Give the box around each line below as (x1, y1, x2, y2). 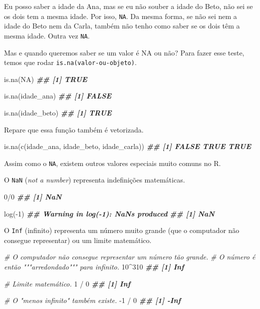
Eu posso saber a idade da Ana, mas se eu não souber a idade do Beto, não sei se (4, 1, 253, 11)
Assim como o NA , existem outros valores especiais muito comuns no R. (4, 157, 221, 168)
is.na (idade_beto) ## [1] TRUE (4, 107, 112, 117)
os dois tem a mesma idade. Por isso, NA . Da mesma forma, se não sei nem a (4, 10, 237, 21)
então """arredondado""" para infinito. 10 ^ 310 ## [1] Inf (4, 261, 184, 272)
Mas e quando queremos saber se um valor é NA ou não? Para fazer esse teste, (4, 47, 245, 57)
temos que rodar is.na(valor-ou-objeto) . (4, 57, 137, 67)
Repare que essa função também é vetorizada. (4, 124, 144, 134)
